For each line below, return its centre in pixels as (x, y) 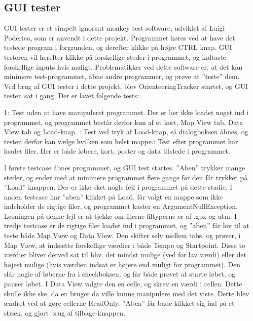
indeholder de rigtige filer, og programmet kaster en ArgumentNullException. (121, 206)
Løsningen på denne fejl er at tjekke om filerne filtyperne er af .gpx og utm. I (121, 216)
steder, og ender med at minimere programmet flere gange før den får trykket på (126, 177)
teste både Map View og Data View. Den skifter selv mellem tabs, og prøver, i (122, 235)
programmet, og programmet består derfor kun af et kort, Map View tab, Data (124, 122)
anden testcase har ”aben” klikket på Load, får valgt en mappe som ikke (113, 196)
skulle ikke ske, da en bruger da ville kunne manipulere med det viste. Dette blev (127, 293)
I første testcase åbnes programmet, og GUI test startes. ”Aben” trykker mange (125, 167)
